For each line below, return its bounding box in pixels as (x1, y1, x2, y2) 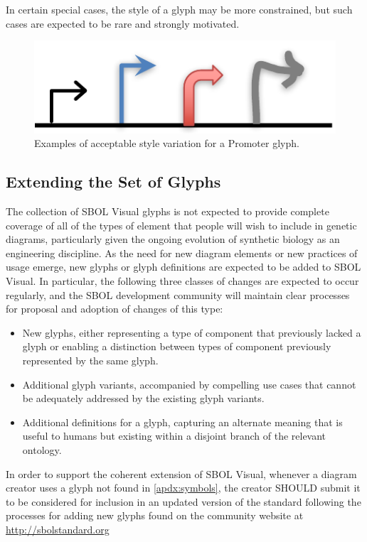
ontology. (22, 442, 62, 457)
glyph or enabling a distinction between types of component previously (22, 339, 331, 354)
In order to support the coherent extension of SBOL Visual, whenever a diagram (6, 466, 357, 481)
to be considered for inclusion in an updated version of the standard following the (6, 494, 361, 509)
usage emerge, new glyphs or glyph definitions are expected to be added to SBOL (6, 259, 361, 274)
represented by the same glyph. (22, 352, 159, 367)
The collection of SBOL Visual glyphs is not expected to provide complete (6, 204, 329, 219)
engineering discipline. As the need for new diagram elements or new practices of (6, 245, 358, 260)
